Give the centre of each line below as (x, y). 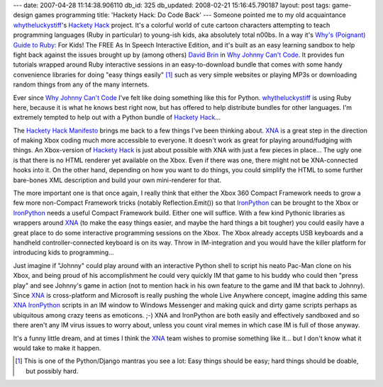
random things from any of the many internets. (81, 84)
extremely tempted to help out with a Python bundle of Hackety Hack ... (117, 118)
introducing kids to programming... (64, 252)
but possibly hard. (52, 371)
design (23, 15)
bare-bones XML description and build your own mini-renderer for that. (117, 180)
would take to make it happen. (57, 348)
